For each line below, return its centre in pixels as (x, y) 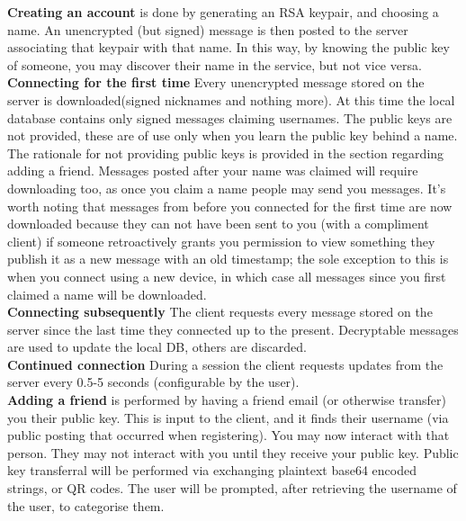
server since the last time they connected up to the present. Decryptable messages (233, 329)
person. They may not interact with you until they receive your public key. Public (233, 452)
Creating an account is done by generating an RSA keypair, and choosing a (223, 12)
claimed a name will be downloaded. (107, 294)
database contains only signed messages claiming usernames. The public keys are (230, 117)
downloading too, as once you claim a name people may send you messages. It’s (227, 188)
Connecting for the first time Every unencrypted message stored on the (216, 82)
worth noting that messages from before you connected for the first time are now (230, 206)
